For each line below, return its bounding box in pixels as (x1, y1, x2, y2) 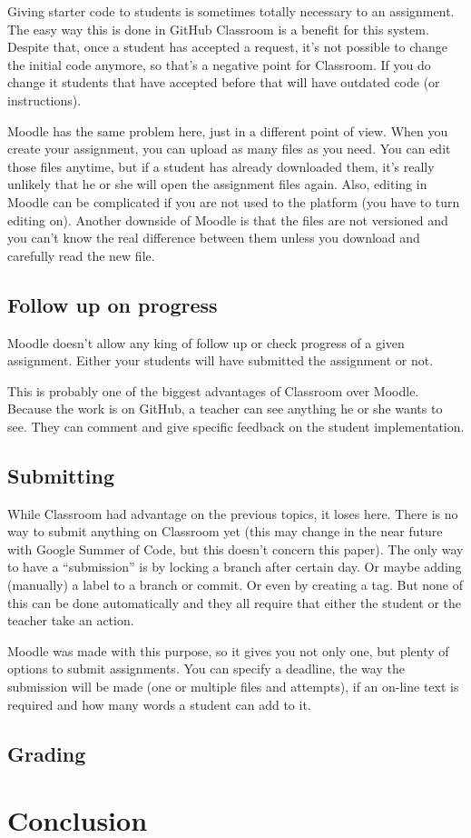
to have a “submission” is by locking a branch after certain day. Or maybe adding (7, 557, 462, 576)
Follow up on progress (7, 290, 218, 318)
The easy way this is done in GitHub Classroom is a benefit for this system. (7, 19, 429, 38)
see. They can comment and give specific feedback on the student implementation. (7, 416, 465, 435)
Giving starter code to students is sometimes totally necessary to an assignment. (7, 2, 455, 20)
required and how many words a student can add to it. (7, 694, 311, 713)
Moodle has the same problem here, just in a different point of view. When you (7, 121, 448, 140)
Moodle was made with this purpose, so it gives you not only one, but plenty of (7, 641, 449, 660)
